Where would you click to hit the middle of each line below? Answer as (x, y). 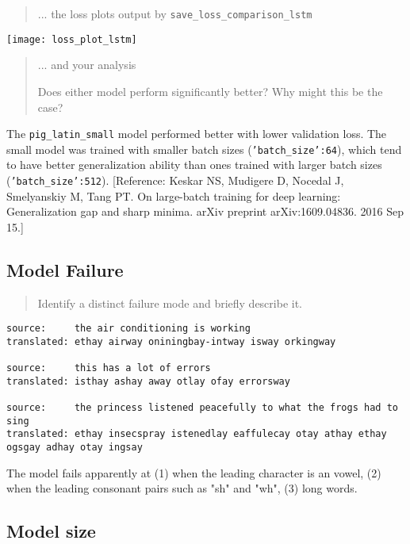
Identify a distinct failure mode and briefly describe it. (170, 303)
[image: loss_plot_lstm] (72, 39)
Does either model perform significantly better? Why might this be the (210, 91)
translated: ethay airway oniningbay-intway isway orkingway (171, 341)
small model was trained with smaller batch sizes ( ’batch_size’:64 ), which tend (204, 149)
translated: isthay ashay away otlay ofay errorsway (148, 381)
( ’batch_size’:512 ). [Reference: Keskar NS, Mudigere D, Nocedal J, (175, 180)
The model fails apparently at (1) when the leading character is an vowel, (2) (194, 472)
